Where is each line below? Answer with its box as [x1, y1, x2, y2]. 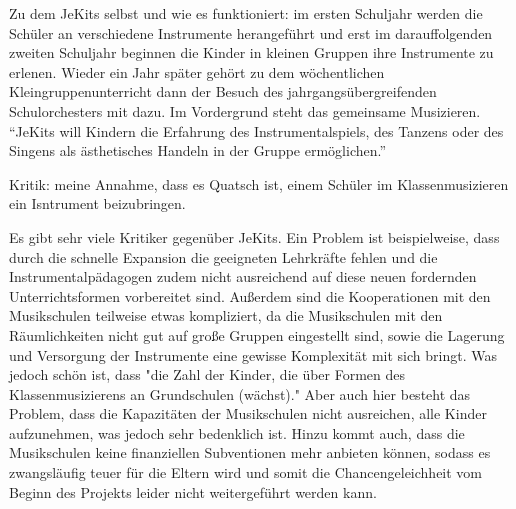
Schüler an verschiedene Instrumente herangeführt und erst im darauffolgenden [9, 22, 493, 43]
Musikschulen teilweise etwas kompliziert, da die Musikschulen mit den [9, 305, 443, 326]
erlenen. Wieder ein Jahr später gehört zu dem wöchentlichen [9, 61, 385, 82]
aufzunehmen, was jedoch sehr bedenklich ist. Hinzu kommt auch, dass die [9, 422, 465, 443]
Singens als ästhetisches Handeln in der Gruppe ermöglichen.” [9, 140, 387, 161]
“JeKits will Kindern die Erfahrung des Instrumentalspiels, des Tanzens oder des [9, 120, 504, 141]
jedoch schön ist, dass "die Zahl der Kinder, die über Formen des [9, 364, 406, 385]
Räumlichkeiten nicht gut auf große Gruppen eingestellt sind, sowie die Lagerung [9, 324, 505, 345]
